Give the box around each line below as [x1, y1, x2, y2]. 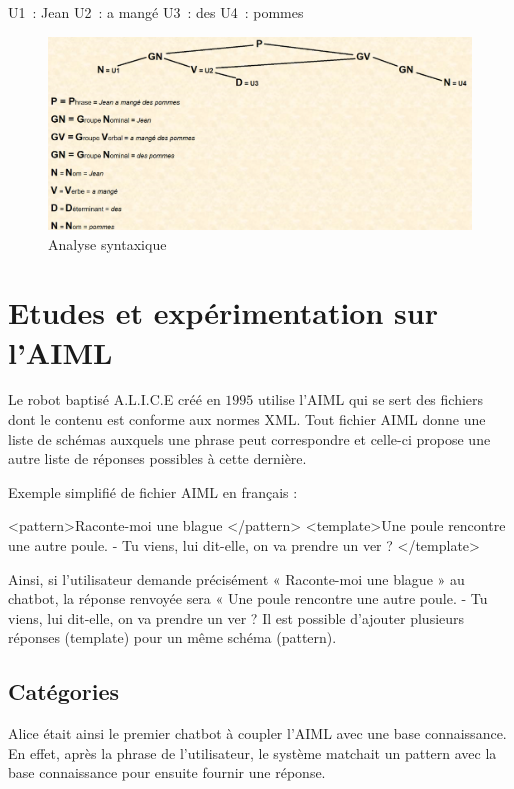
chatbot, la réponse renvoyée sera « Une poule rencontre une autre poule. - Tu [8, 588, 488, 609]
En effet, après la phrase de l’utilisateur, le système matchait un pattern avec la [8, 742, 497, 763]
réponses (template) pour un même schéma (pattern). [8, 627, 337, 648]
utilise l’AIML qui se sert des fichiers [258, 389, 484, 410]
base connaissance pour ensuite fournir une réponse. [8, 762, 326, 783]
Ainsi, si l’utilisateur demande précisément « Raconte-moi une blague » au [8, 568, 465, 589]
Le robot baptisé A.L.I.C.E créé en [8, 389, 221, 410]
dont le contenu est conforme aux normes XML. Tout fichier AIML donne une [8, 409, 486, 430]
